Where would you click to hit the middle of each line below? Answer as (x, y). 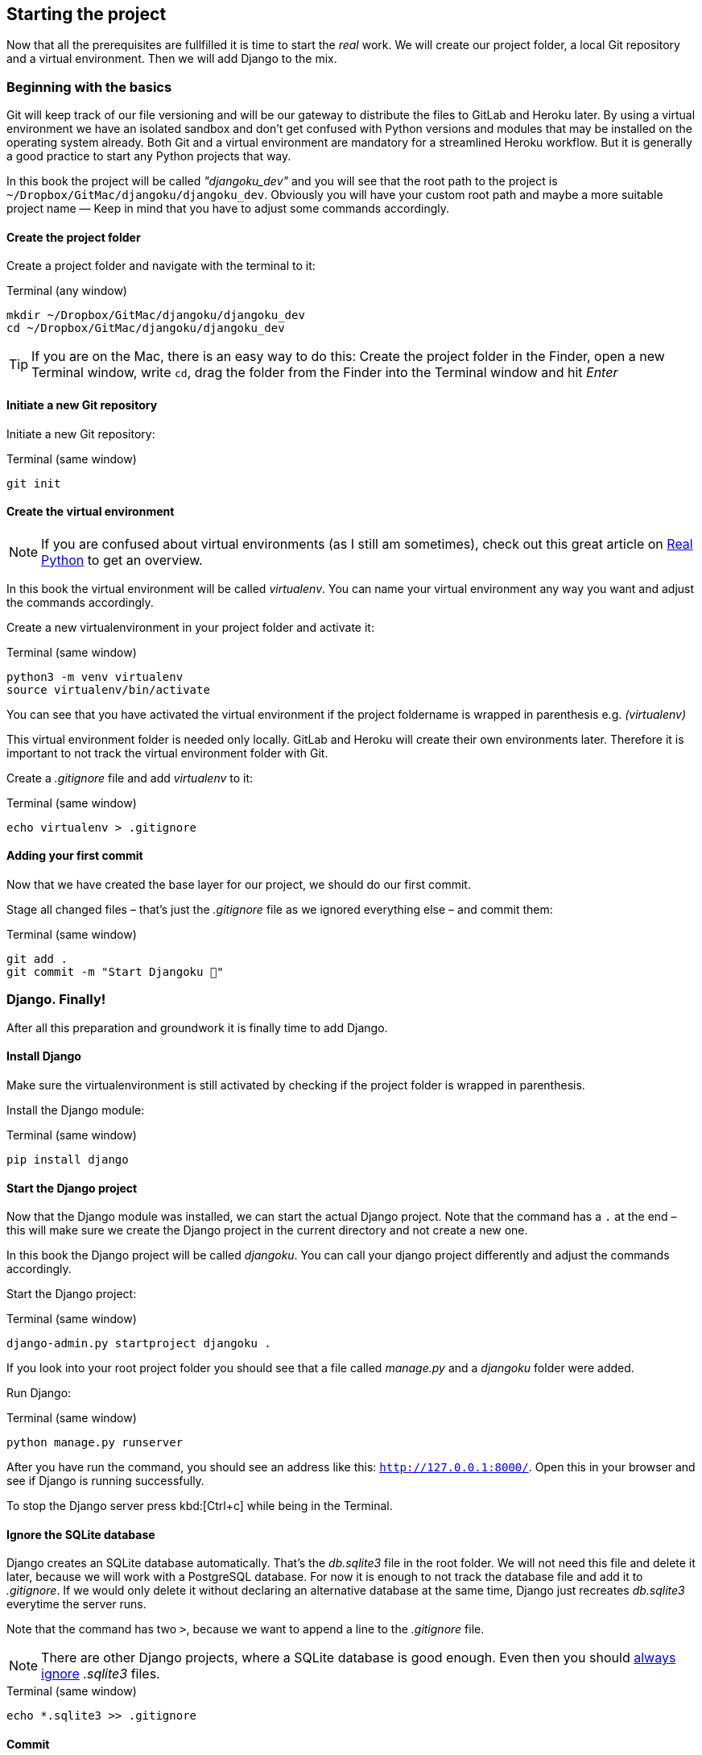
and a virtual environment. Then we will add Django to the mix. (172, 59)
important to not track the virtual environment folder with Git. (167, 753)
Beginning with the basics (89, 87)
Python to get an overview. (122, 560)
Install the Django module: (76, 1110)
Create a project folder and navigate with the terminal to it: (161, 266)
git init (34, 483)
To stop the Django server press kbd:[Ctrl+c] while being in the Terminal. (200, 1506)
